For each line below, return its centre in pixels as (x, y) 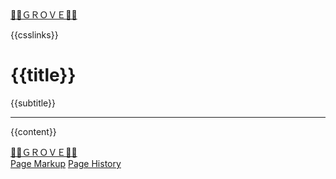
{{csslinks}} (34, 35)
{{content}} (33, 131)
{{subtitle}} (33, 103)
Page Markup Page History (66, 163)
